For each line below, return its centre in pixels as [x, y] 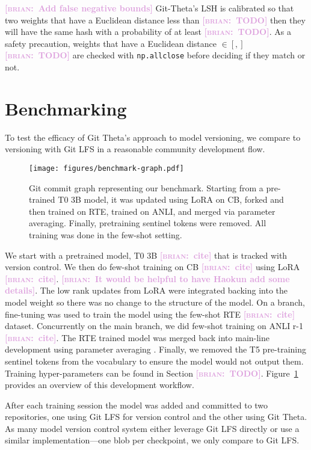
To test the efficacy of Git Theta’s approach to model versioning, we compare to [153, 137]
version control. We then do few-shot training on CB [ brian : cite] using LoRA [152, 267]
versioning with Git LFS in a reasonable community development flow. [135, 149]
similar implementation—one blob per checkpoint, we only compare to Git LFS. [152, 440]
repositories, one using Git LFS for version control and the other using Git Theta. [156, 417]
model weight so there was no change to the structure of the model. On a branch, [155, 302]
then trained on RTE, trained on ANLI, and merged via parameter [152, 211]
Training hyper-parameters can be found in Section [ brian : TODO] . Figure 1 [152, 373]
